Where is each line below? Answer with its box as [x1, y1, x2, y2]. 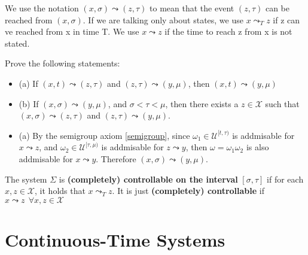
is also [246, 141, 269, 153]
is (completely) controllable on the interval [59, 172, 238, 185]
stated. [5, 37, 30, 49]
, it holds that [35, 184, 86, 197]
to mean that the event [150, 2, 234, 14]
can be [265, 2, 289, 14]
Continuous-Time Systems [5, 227, 225, 251]
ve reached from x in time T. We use [5, 25, 139, 38]
